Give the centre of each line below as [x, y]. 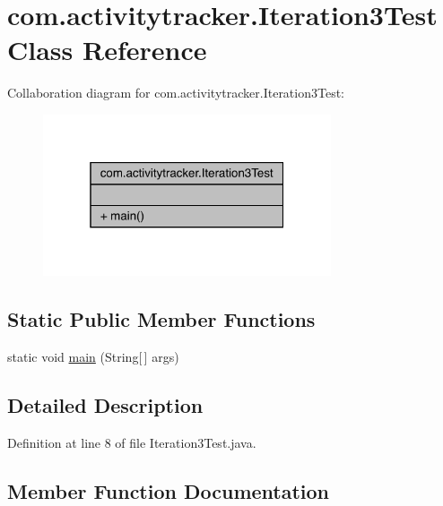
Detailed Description [105, 404]
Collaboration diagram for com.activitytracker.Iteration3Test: [176, 93]
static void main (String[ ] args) [93, 356]
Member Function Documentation [169, 490]
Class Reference [107, 50]
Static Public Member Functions [161, 319]
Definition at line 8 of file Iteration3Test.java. [132, 442]
